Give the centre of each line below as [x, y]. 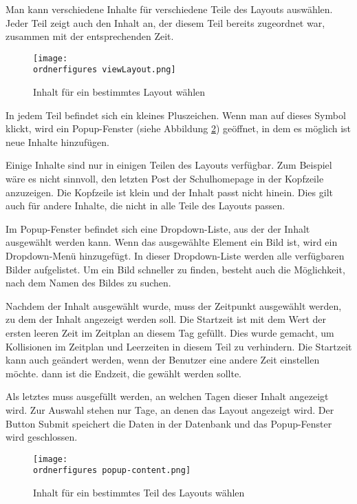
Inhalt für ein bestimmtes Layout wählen [119, 92]
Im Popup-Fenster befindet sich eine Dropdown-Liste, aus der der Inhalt [158, 228]
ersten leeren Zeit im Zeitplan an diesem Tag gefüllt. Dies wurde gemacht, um [170, 333]
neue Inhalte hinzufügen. [57, 141]
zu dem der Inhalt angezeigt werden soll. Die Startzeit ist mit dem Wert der [166, 319]
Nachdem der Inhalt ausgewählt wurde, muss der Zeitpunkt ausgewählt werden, [174, 305]
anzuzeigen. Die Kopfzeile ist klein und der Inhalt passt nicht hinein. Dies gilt [169, 192]
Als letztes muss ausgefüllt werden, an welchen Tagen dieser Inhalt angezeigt [167, 396]
